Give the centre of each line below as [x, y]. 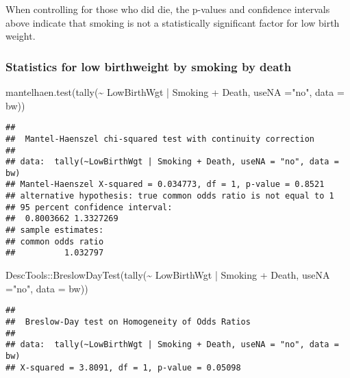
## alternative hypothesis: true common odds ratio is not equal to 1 [170, 196]
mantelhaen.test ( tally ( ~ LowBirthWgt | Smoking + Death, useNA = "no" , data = [175, 92]
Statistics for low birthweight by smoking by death [149, 66]
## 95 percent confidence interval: [89, 207]
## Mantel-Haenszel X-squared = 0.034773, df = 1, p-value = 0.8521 [165, 185]
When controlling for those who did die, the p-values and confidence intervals [168, 9]
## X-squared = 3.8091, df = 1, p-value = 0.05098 [123, 367]
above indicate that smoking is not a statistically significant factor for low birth [173, 22]
